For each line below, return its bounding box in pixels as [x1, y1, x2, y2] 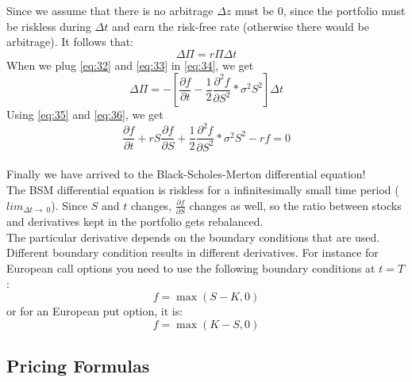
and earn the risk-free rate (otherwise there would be [111, 17, 369, 34]
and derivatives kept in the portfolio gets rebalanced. [6, 212, 264, 229]
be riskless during [6, 17, 91, 34]
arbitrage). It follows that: [6, 33, 134, 50]
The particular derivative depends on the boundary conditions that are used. [6, 228, 380, 245]
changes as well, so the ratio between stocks [189, 197, 402, 213]
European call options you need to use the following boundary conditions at [6, 259, 375, 276]
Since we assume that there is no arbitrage [6, 2, 214, 18]
